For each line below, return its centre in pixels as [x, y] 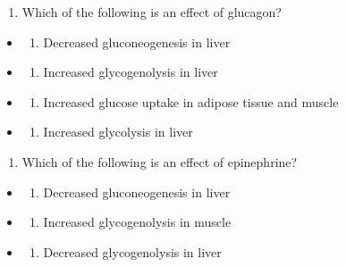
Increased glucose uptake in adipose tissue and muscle [191, 101]
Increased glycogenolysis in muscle [137, 222]
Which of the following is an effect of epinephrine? [160, 161]
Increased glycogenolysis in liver [131, 72]
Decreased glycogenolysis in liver [132, 251]
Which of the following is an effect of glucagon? [152, 12]
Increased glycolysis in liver [118, 132]
